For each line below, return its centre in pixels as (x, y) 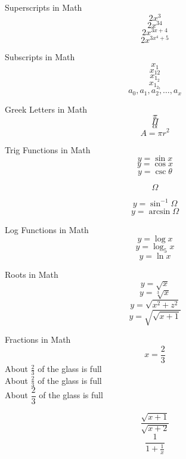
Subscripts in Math (40, 57)
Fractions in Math (38, 339)
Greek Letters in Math (46, 109)
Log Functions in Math (47, 229)
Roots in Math (32, 274)
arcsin (159, 211)
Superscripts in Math (44, 7)
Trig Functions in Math (48, 149)
